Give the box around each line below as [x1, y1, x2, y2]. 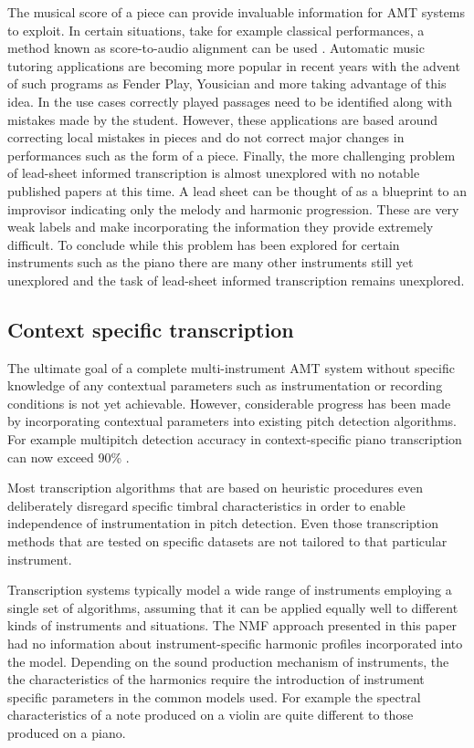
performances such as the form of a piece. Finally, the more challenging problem [7, 145, 456, 164]
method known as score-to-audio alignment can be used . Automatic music [7, 38, 425, 57]
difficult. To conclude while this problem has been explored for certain [7, 234, 400, 254]
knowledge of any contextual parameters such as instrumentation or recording [7, 376, 443, 395]
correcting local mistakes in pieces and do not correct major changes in [7, 128, 405, 147]
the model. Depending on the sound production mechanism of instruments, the [7, 651, 449, 670]
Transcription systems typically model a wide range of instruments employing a [7, 580, 452, 599]
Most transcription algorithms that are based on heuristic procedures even [7, 478, 423, 497]
